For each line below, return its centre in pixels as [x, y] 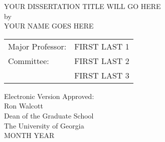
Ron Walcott [24, 106]
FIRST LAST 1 [102, 46]
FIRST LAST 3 [102, 75]
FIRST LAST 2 [102, 60]
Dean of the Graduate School [49, 115]
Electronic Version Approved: [49, 96]
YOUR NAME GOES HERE [49, 26]
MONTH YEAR [29, 135]
